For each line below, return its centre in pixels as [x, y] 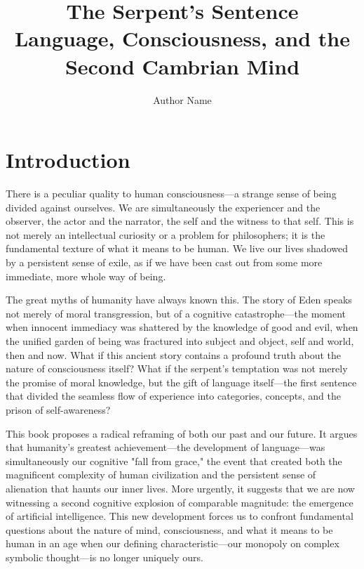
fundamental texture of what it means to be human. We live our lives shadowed [177, 248]
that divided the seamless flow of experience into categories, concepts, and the [173, 396]
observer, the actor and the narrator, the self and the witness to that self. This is [180, 221]
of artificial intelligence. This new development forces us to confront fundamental [180, 516]
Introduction [68, 160]
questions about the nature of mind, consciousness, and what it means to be [169, 529]
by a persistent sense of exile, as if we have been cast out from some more [164, 262]
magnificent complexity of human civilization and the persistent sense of [161, 475]
